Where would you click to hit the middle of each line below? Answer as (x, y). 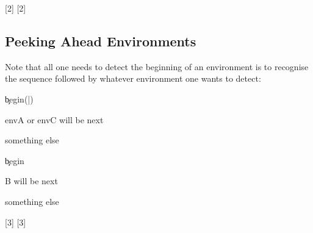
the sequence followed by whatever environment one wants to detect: (133, 78)
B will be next (31, 181)
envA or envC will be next (54, 119)
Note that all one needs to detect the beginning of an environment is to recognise (157, 66)
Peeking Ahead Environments (101, 41)
